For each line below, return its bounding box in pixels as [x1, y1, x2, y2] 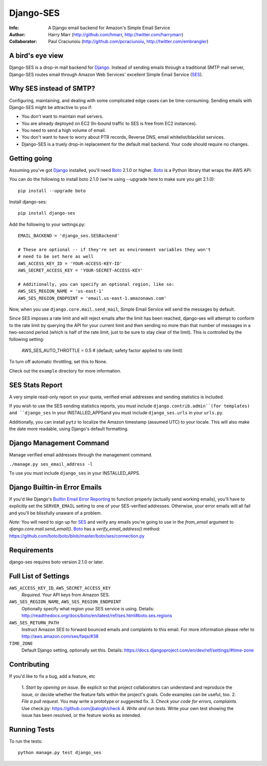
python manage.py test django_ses [18, 750, 101, 756]
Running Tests [9, 725, 54, 733]
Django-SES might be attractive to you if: [9, 104, 92, 110]
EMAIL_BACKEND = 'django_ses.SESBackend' [18, 233, 120, 239]
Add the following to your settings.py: [9, 221, 86, 227]
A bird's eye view [9, 52, 64, 60]
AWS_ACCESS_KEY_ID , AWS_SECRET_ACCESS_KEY [9, 585, 111, 591]
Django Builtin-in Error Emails [9, 483, 102, 492]
